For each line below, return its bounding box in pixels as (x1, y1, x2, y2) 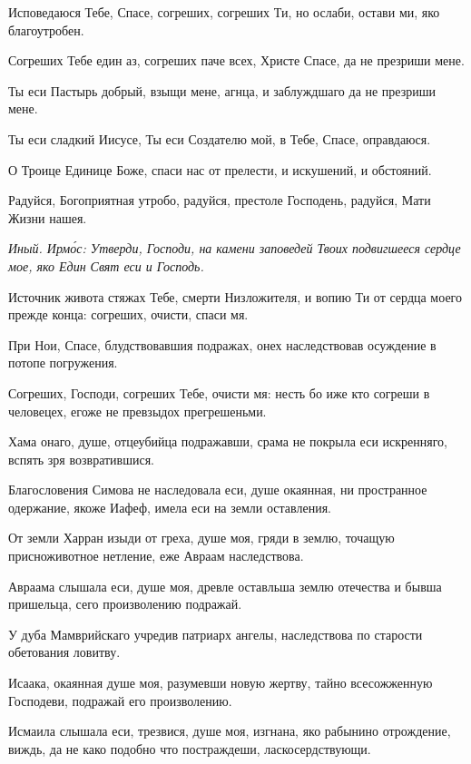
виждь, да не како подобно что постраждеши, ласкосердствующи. (8, 739, 371, 758)
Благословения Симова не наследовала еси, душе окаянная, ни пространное (8, 480, 427, 499)
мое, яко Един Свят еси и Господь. (8, 256, 204, 275)
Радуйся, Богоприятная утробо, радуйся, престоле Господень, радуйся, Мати (8, 191, 431, 210)
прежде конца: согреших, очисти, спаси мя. (8, 305, 249, 324)
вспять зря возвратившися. (8, 449, 155, 468)
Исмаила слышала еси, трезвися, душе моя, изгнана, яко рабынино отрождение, (8, 721, 451, 740)
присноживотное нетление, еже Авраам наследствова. (8, 546, 304, 565)
